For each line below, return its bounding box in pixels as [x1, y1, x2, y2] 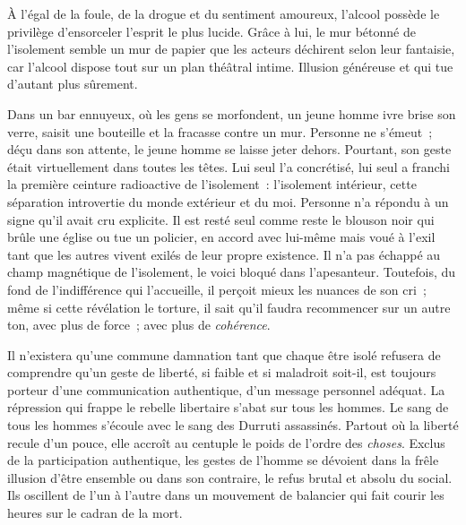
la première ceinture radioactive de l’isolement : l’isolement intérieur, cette [7, 175, 417, 194]
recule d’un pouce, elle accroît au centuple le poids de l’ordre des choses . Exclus [7, 433, 445, 452]
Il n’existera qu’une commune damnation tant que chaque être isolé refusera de [7, 345, 441, 364]
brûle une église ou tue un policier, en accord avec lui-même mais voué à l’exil [7, 228, 436, 246]
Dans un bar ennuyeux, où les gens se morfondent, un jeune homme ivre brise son [7, 104, 456, 123]
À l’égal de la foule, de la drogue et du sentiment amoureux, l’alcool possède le [7, 4, 440, 22]
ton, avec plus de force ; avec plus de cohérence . [7, 315, 271, 334]
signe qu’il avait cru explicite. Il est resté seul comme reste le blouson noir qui [7, 210, 435, 228]
